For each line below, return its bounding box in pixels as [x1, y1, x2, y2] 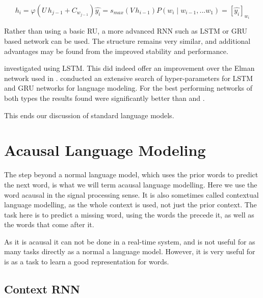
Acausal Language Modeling [4, 140, 206, 160]
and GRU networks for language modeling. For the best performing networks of [4, 83, 253, 93]
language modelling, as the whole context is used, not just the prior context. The [4, 199, 257, 210]
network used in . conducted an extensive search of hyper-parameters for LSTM [4, 72, 253, 83]
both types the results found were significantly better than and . [4, 93, 205, 103]
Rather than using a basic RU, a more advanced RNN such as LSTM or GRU [4, 25, 248, 36]
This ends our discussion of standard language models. [4, 110, 174, 120]
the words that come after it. [4, 219, 94, 230]
